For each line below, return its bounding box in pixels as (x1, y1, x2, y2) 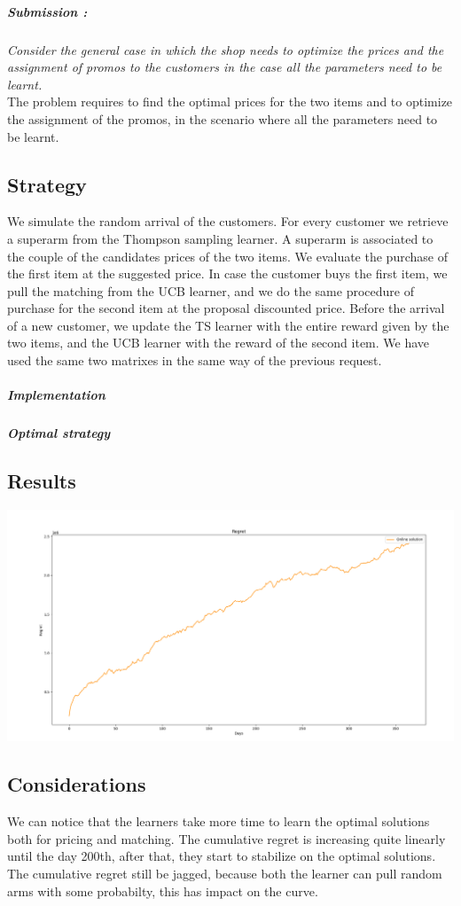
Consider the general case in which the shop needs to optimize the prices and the (7, 40, 444, 59)
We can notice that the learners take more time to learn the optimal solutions (7, 812, 430, 831)
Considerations (7, 770, 146, 798)
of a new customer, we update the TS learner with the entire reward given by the (7, 316, 449, 334)
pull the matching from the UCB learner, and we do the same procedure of (7, 281, 414, 300)
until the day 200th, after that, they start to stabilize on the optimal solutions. (7, 847, 436, 865)
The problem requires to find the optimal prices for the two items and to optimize (7, 92, 453, 111)
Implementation (7, 386, 105, 404)
